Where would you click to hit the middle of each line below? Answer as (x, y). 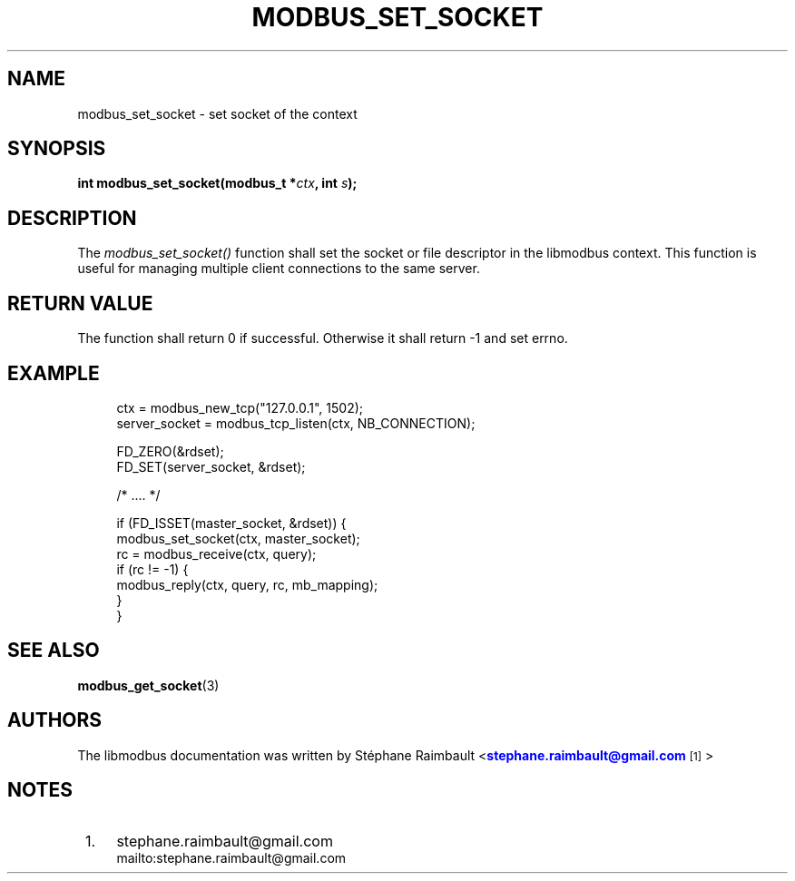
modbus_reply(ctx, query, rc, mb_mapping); (247, 584)
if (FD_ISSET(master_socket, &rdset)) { (231, 523)
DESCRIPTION (72, 218)
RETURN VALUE (80, 303)
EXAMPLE (54, 373)
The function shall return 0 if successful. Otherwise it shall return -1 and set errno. (323, 338)
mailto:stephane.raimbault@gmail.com (231, 857)
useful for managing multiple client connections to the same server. (279, 269)
